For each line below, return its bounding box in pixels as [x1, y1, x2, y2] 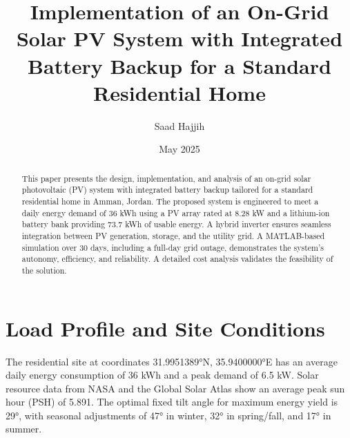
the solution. [21, 264, 67, 276]
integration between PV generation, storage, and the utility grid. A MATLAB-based [21, 229, 325, 241]
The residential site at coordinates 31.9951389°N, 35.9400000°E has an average [6, 354, 338, 368]
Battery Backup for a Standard [28, 51, 331, 79]
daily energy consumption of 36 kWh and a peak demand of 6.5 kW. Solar [6, 368, 319, 382]
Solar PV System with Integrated [16, 24, 343, 53]
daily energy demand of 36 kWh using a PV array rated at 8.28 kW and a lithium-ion [21, 207, 330, 218]
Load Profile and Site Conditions [6, 314, 325, 342]
